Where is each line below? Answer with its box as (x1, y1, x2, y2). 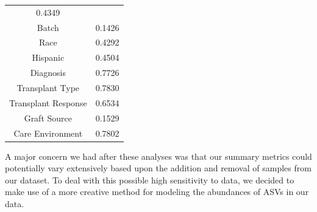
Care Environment (13, 126, 83, 139)
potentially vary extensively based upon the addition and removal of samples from (5, 162, 312, 174)
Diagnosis (30, 66, 66, 79)
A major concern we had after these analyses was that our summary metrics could (5, 149, 312, 162)
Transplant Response (9, 96, 87, 109)
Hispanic (32, 51, 65, 64)
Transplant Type (16, 81, 80, 94)
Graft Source (24, 111, 72, 124)
